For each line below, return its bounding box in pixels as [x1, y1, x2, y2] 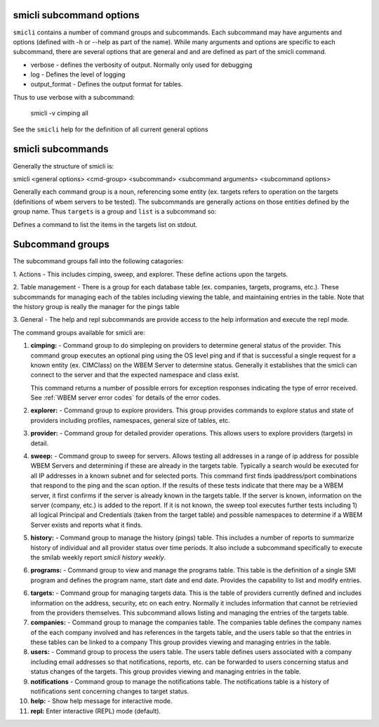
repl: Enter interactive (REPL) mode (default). [30, 707, 161, 715]
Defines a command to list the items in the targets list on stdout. [13, 220, 198, 228]
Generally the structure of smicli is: [13, 162, 114, 170]
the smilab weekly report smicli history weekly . [30, 553, 166, 561]
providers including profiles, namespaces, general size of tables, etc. [30, 416, 231, 424]
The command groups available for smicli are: [13, 328, 145, 336]
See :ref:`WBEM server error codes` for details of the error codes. [30, 393, 221, 402]
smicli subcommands [13, 143, 109, 155]
